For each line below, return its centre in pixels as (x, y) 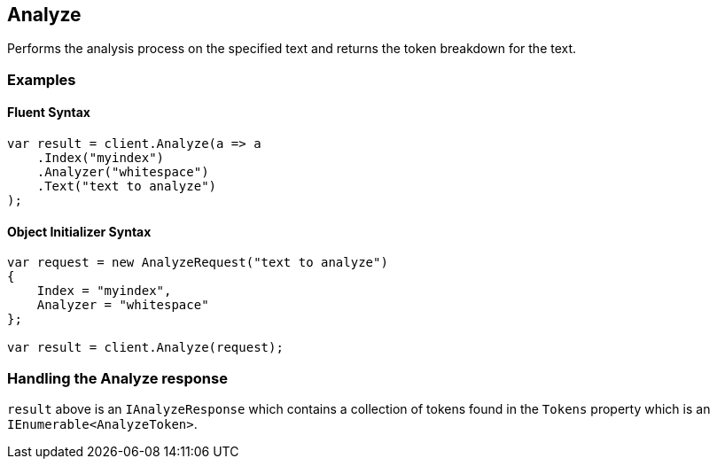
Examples (42, 79)
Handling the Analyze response (117, 378)
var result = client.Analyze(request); (145, 348)
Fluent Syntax (49, 113)
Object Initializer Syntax (79, 231)
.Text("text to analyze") (127, 186)
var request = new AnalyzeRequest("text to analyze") (198, 263)
